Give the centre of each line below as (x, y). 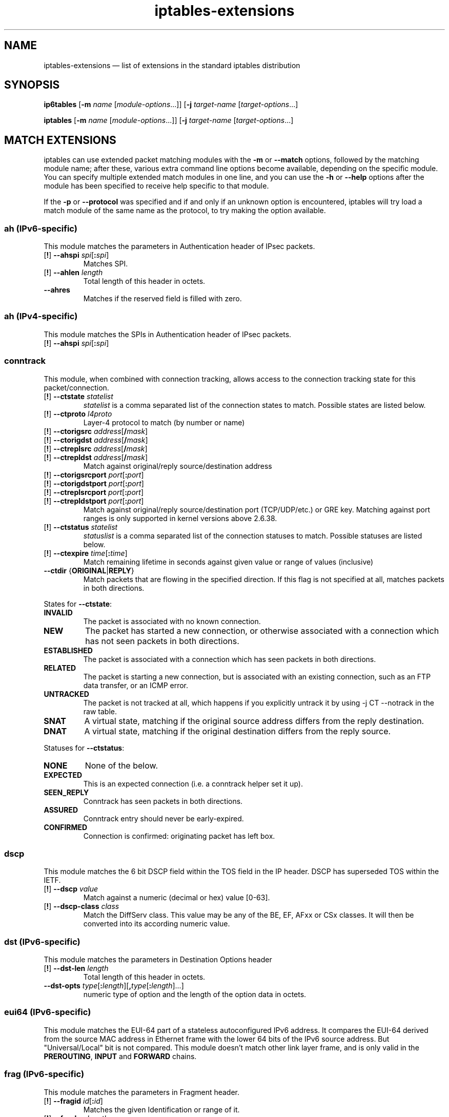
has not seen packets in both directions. (162, 641)
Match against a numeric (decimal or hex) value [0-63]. (177, 898)
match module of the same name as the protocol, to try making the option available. (185, 211)
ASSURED (61, 810)
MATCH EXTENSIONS (60, 140)
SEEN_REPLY (66, 792)
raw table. (100, 711)
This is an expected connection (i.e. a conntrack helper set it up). (193, 783)
